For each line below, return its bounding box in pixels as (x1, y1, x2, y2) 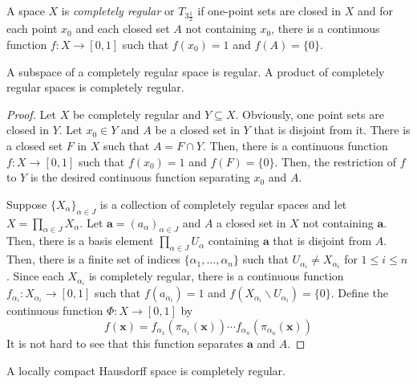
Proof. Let (6, 105, 56, 122)
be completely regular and (72, 105, 201, 122)
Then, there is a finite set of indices (6, 251, 180, 268)
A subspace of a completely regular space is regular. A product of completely (6, 63, 385, 80)
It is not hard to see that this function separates (6, 334, 244, 351)
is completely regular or (61, 2, 175, 18)
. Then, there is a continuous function (202, 137, 388, 153)
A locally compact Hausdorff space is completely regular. (6, 362, 285, 378)
